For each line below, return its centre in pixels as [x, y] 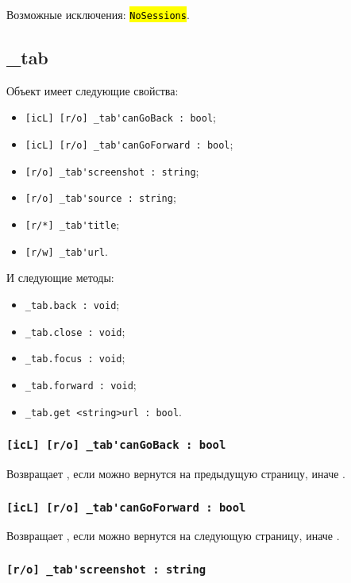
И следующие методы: [60, 278]
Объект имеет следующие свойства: [93, 90]
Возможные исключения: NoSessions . [98, 14]
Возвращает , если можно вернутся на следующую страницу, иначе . [173, 536]
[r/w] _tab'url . [66, 251]
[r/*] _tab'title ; [72, 224]
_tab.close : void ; [75, 331]
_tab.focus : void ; [75, 358]
